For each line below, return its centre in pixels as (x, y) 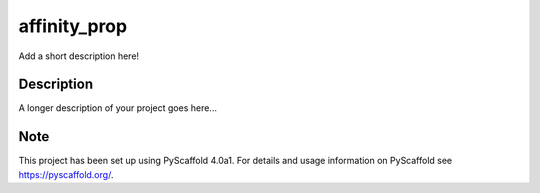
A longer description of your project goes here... (117, 108)
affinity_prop (73, 26)
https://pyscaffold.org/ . (66, 174)
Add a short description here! (79, 56)
